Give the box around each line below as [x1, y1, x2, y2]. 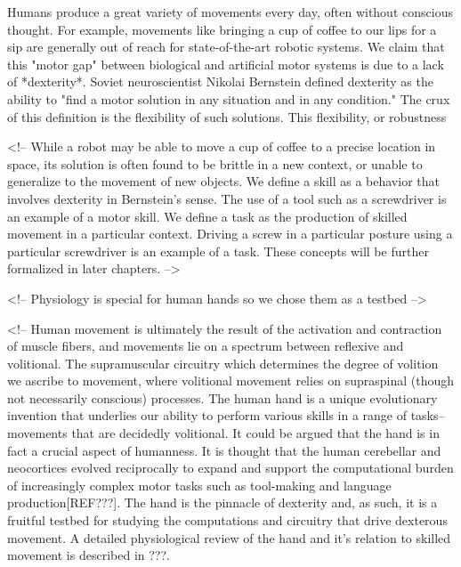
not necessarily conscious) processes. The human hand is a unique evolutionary [7, 388, 438, 407]
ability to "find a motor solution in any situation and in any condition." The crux [7, 89, 450, 108]
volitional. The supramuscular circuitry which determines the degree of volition [7, 353, 439, 372]
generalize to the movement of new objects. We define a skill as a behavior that [7, 172, 440, 190]
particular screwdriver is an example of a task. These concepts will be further [7, 241, 429, 260]
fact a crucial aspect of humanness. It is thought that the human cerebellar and [7, 441, 441, 459]
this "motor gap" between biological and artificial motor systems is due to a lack [7, 54, 444, 73]
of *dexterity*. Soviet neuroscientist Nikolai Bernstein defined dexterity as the [7, 72, 433, 91]
